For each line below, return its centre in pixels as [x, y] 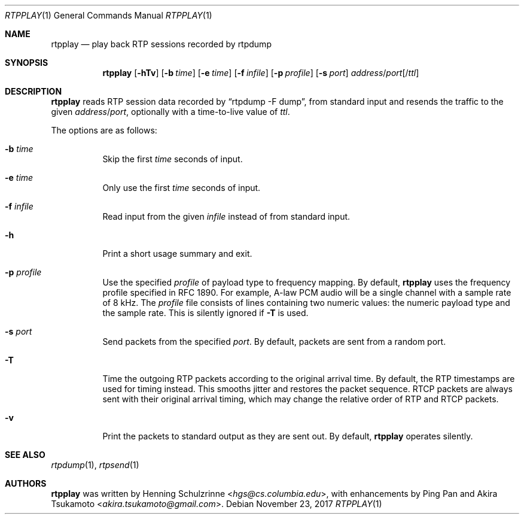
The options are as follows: [104, 130]
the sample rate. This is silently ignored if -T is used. [205, 313]
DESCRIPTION [33, 91]
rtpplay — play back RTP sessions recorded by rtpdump [161, 44]
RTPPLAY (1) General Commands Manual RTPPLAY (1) [109, 15]
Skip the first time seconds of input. [173, 159]
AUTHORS [26, 483]
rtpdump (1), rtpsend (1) [95, 465]
